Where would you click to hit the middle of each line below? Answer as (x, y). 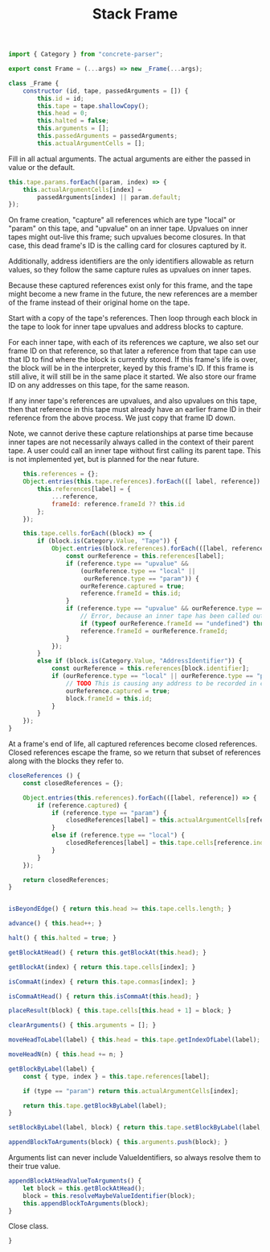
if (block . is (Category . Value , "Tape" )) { (108, 541)
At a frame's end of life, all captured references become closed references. (133, 744)
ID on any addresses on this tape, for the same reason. (99, 385)
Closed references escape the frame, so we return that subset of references (135, 753)
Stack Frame (135, 14)
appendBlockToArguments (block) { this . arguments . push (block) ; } (118, 1142)
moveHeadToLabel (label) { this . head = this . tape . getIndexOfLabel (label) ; (135, 1040)
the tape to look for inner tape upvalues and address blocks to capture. (126, 327)
